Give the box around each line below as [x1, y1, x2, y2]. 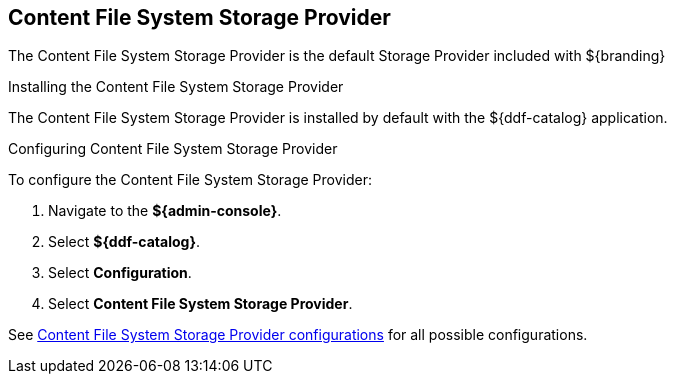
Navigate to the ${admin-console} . [48, 202, 282, 220]
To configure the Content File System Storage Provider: [8, 171, 372, 189]
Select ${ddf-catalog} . [48, 233, 201, 251]
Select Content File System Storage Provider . [48, 295, 353, 313]
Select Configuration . [48, 264, 192, 282]
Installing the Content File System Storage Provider [8, 78, 344, 96]
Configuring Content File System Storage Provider [8, 140, 338, 158]
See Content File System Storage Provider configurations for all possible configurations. [8, 326, 588, 344]
